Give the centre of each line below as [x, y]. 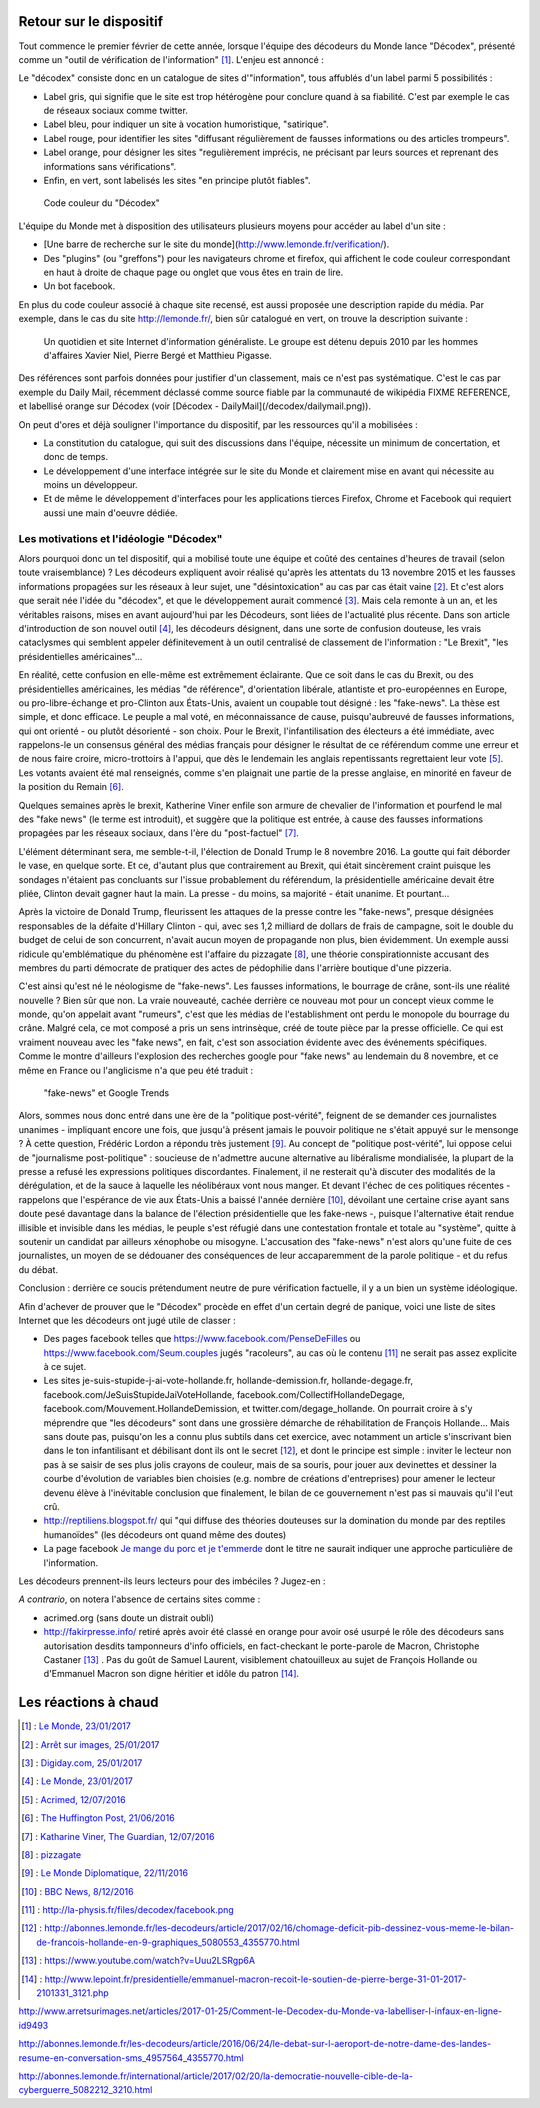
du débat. [38, 1269]
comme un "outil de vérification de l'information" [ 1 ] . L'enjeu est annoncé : [171, 59]
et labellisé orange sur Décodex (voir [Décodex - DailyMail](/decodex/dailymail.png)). [195, 406]
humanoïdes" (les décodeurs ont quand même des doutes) [165, 1534]
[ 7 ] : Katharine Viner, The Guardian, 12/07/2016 [118, 1836]
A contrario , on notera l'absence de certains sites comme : [139, 1599]
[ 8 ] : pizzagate [51, 1854]
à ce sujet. [65, 1367]
